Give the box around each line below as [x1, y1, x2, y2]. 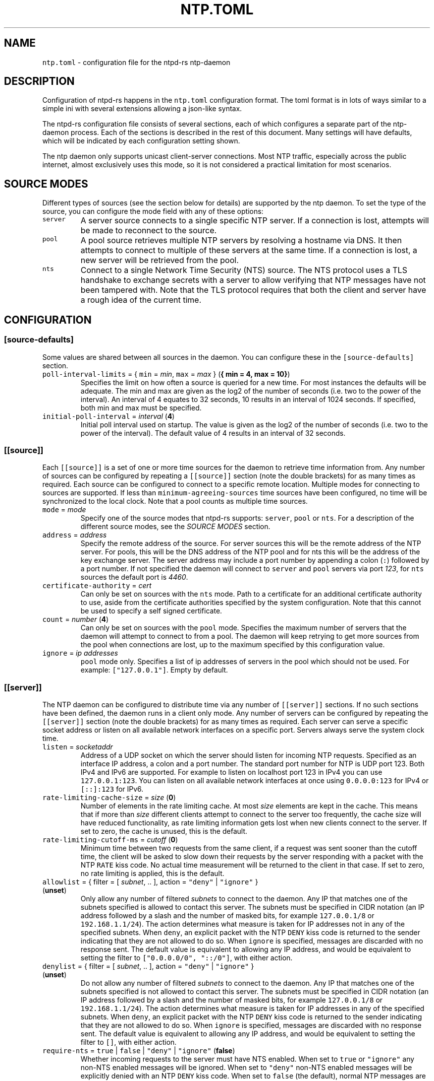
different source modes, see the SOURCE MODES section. [80, 522, 271, 531]
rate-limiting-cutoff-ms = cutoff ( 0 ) [42, 835, 178, 844]
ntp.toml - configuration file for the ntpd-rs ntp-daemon [42, 58, 230, 67]
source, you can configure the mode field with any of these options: [42, 207, 264, 216]
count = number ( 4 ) [42, 615, 109, 624]
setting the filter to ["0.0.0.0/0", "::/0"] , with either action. [80, 953, 293, 962]
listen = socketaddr [42, 743, 113, 751]
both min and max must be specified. [80, 403, 202, 412]
